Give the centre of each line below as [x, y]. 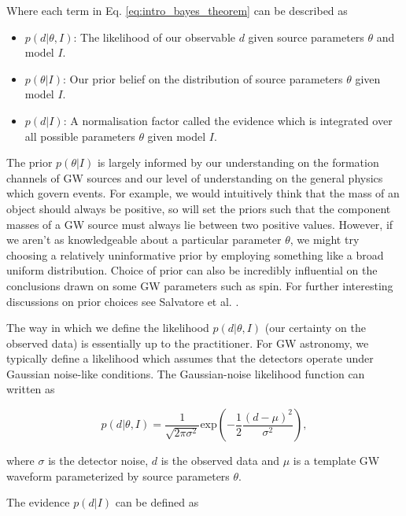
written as [31, 389]
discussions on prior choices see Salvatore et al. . [123, 301]
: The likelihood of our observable [154, 37]
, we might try [325, 240]
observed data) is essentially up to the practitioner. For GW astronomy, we [188, 343]
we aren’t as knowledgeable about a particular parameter [144, 240]
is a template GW [336, 461]
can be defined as [157, 502]
